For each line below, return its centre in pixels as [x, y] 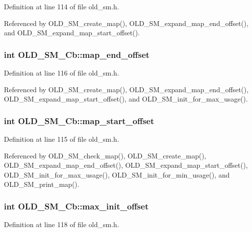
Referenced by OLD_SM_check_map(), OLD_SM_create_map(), [105, 155]
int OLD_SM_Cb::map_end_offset [77, 54]
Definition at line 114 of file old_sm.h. [62, 6]
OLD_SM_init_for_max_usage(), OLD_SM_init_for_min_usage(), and [117, 174]
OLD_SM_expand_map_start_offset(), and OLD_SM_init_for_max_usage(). [126, 99]
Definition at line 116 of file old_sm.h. [62, 73]
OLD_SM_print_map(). [42, 184]
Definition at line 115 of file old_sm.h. [62, 139]
